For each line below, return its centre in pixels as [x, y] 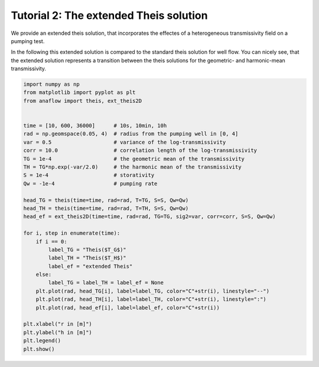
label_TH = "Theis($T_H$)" [87, 258]
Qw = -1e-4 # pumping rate [90, 183]
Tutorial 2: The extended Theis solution [109, 15]
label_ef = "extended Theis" [90, 266]
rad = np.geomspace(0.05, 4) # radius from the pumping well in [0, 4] [131, 134]
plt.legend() [42, 341]
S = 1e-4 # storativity [89, 175]
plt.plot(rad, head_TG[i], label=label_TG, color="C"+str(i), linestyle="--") [153, 291]
